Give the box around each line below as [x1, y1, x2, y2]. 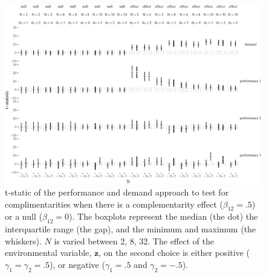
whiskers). [5, 234, 42, 247]
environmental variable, [5, 246, 92, 259]
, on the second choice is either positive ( [99, 246, 250, 259]
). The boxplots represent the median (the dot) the [69, 210, 258, 223]
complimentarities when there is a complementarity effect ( [5, 197, 223, 210]
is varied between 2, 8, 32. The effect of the [54, 234, 214, 247]
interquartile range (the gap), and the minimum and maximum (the [5, 223, 256, 235]
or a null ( [5, 210, 42, 223]
